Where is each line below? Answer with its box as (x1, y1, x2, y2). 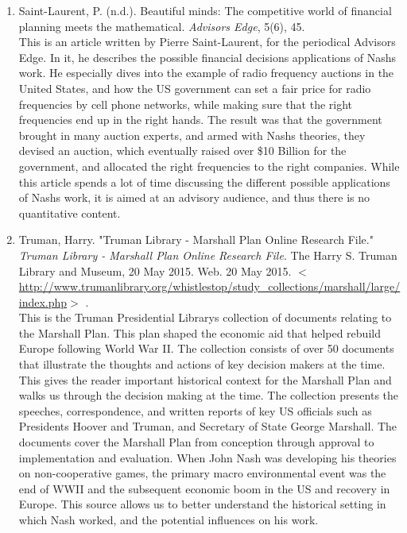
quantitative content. (18, 204, 121, 221)
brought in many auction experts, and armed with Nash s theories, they (18, 126, 366, 143)
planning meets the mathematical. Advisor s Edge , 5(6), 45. (18, 17, 305, 34)
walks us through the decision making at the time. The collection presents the (18, 387, 398, 404)
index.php (18, 293, 68, 310)
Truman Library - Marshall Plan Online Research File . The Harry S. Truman (18, 246, 397, 263)
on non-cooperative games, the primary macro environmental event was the (18, 465, 386, 481)
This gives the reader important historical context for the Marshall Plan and (18, 371, 392, 388)
